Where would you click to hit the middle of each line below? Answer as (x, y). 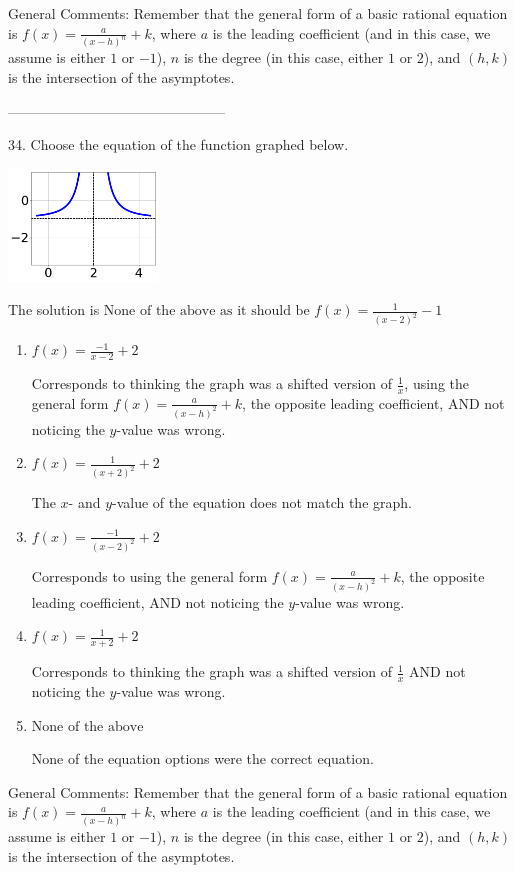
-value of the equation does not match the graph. (262, 502)
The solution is (54, 309)
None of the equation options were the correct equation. (202, 758)
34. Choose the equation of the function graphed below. (178, 144)
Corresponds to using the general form (149, 575)
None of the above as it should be (206, 311)
